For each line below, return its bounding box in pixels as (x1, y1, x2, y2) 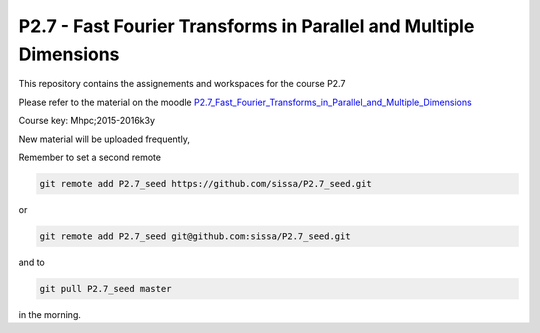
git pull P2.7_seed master (39, 283, 172, 294)
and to (18, 256, 45, 268)
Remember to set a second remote (18, 151, 162, 163)
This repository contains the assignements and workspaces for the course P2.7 (18, 78, 346, 90)
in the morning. (18, 308, 82, 320)
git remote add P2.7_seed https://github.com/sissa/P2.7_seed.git (39, 178, 372, 189)
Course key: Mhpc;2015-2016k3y (18, 115, 155, 127)
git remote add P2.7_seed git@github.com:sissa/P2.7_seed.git (39, 230, 351, 242)
